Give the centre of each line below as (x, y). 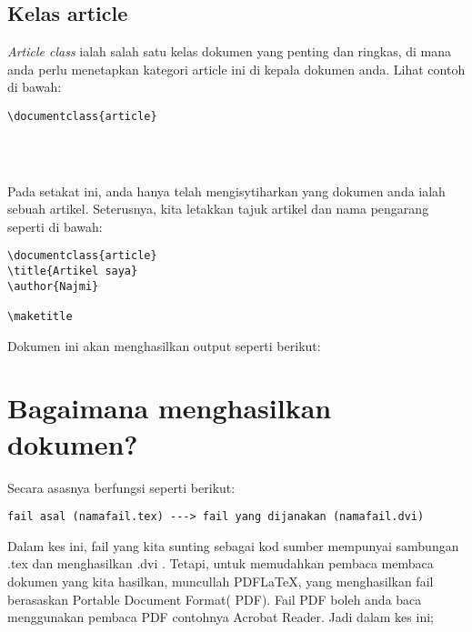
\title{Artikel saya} (73, 271)
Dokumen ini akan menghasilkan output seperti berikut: (164, 345)
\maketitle (40, 317)
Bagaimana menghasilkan (170, 408)
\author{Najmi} (53, 286)
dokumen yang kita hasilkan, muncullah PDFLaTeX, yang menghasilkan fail (221, 582)
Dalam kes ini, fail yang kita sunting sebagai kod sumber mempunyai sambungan (233, 545)
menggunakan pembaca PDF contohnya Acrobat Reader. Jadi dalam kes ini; (221, 617)
